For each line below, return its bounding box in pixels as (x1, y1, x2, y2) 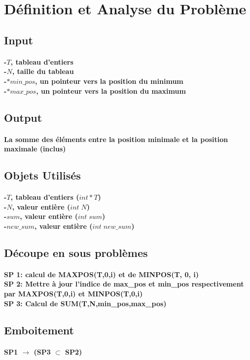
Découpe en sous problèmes (4, 245, 148, 260)
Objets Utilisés (4, 168, 81, 183)
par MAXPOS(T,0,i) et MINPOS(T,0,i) (4, 288, 143, 298)
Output (4, 109, 42, 125)
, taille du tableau (12, 66, 74, 76)
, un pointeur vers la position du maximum (36, 85, 186, 96)
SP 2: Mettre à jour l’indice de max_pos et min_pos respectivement (4, 279, 244, 289)
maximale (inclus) (4, 144, 66, 154)
